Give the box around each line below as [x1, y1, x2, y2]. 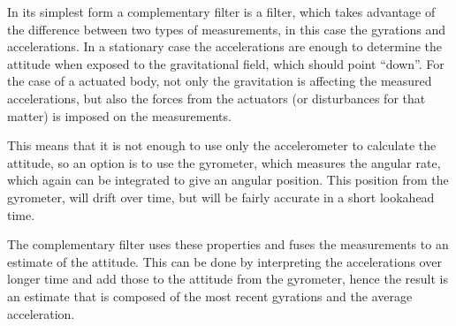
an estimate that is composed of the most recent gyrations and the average [7, 286, 413, 305]
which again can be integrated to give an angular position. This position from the [7, 171, 449, 189]
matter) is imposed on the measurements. [7, 106, 232, 125]
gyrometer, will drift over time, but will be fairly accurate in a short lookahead [7, 187, 435, 206]
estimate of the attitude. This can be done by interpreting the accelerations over [7, 252, 442, 270]
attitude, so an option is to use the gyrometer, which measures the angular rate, [7, 153, 441, 171]
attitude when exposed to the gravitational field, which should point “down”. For [7, 54, 445, 72]
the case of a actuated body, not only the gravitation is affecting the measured [7, 72, 432, 90]
